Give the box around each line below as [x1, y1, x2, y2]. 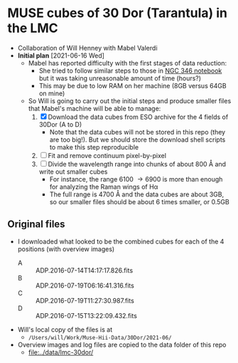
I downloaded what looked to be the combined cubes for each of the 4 [17, 237, 225, 246]
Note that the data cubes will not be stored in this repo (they [49, 127, 226, 136]
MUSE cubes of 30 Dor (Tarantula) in [7, 5, 227, 21]
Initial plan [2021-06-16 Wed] [17, 51, 105, 60]
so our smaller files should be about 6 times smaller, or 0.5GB [49, 197, 229, 206]
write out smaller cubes [38, 167, 108, 176]
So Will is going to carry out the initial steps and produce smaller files [28, 96, 232, 105]
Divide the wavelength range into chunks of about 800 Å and [48, 159, 226, 168]
